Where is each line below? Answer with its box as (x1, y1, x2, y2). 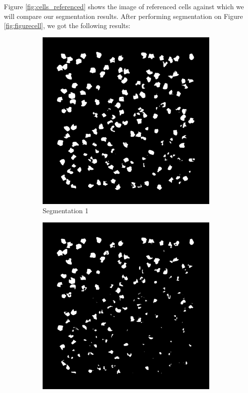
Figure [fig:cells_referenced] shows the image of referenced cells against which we (4, 1, 244, 11)
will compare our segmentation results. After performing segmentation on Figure (4, 11, 243, 21)
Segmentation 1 (43, 205, 89, 216)
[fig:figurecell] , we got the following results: (4, 20, 131, 31)
